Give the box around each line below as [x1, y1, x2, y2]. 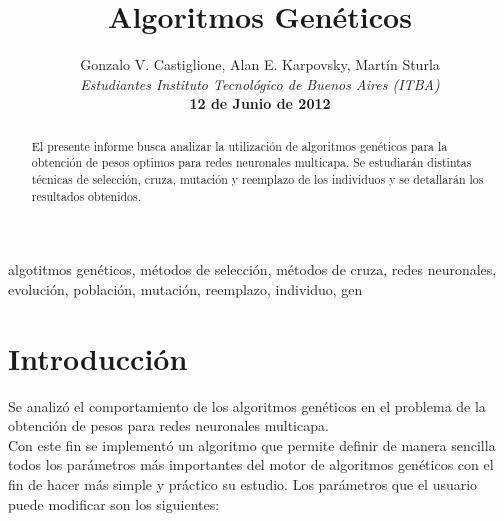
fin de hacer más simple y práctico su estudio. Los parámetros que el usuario [8, 474, 478, 495]
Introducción [8, 337, 188, 378]
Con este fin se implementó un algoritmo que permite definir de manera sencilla [8, 434, 496, 455]
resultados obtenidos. [31, 187, 142, 204]
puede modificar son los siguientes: [8, 493, 220, 514]
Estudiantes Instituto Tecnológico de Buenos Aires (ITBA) [80, 73, 440, 94]
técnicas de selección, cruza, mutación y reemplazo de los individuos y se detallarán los [31, 171, 484, 188]
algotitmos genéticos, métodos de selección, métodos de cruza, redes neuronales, [8, 259, 497, 280]
